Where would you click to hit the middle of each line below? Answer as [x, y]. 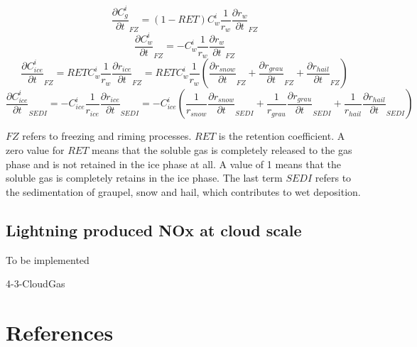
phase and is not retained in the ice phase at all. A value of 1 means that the [174, 164]
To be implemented [48, 259]
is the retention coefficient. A [282, 136]
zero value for [35, 150]
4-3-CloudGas [36, 283]
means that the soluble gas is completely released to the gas [222, 150]
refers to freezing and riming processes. [107, 136]
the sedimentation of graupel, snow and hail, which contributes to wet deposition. [183, 191]
